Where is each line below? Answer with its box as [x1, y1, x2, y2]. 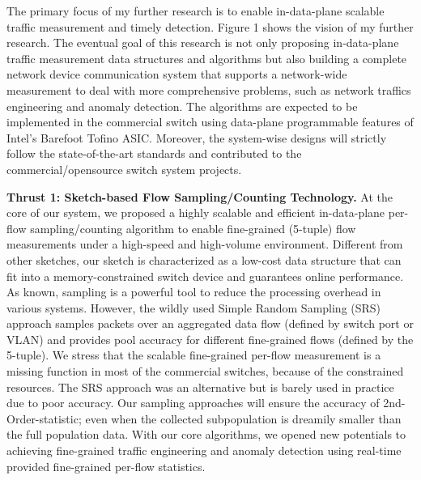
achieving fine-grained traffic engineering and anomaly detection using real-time [6, 442, 402, 459]
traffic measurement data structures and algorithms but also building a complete [6, 49, 407, 66]
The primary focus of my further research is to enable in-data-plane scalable [6, 2, 385, 19]
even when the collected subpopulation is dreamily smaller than [85, 410, 402, 427]
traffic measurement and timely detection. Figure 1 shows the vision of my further [6, 18, 414, 35]
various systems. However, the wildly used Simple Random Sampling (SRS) [6, 299, 381, 316]
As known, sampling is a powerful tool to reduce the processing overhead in [6, 283, 381, 300]
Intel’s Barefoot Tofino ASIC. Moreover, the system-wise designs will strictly [6, 129, 387, 146]
